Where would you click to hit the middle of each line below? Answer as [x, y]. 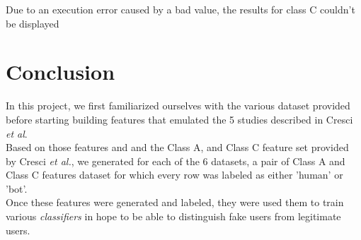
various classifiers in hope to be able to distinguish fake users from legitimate [173, 216]
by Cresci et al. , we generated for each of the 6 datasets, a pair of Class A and [176, 161]
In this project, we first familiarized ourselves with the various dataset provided [178, 106]
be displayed [33, 23]
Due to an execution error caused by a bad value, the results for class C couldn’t [180, 9]
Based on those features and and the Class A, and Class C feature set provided [177, 147]
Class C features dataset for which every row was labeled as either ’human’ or [174, 175]
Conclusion [61, 72]
